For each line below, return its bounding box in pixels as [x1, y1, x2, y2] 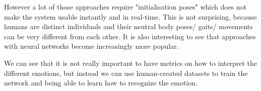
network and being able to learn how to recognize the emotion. [4, 77, 198, 88]
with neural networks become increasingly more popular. [4, 41, 179, 51]
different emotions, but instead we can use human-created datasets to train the [4, 67, 248, 78]
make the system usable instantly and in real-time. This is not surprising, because [4, 11, 257, 22]
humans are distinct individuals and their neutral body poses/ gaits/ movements [4, 21, 253, 32]
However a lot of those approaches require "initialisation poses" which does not [4, 2, 247, 12]
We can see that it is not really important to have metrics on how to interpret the [4, 57, 257, 68]
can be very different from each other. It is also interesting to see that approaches [4, 31, 256, 41]
